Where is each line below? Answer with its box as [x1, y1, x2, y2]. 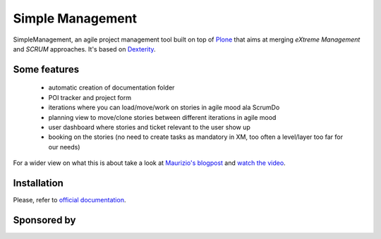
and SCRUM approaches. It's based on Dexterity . [13, 44, 156, 53]
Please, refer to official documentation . [13, 195, 126, 204]
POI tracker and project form [48, 93, 132, 102]
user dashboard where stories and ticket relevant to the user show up [48, 123, 250, 131]
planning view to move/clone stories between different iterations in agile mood [48, 113, 277, 121]
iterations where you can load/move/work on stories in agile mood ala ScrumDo [48, 103, 280, 112]
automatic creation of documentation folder [48, 83, 175, 92]
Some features [13, 63, 80, 75]
